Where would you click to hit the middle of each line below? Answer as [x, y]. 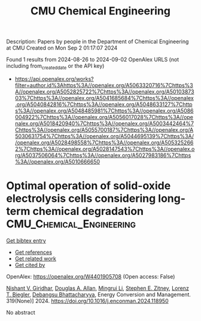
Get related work [36, 258]
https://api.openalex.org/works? [54, 78]
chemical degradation [88, 211]
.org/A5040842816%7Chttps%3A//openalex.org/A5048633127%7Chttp [103, 104]
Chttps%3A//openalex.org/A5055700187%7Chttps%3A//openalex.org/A [104, 129]
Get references [33, 252]
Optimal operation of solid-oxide [89, 186]
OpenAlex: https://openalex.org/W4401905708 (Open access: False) [91, 276]
